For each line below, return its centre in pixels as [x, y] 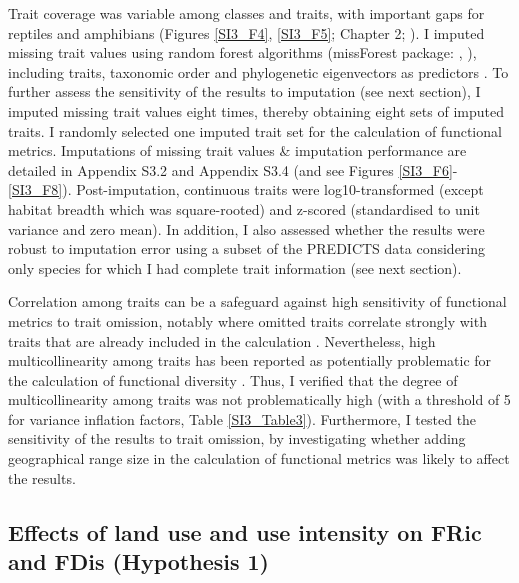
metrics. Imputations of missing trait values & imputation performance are [237, 150]
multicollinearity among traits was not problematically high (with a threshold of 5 [259, 399]
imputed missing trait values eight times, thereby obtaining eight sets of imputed [256, 110]
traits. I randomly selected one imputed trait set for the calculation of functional [255, 130]
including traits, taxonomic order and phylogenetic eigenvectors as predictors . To [258, 71]
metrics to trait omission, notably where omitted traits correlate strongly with [247, 320]
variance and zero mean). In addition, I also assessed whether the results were [246, 228]
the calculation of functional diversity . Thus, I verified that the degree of [233, 379]
